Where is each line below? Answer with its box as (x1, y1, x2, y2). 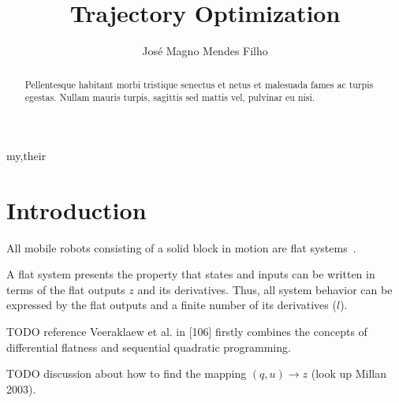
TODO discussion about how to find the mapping (6, 365, 247, 382)
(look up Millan (311, 365, 387, 382)
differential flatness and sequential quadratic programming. (6, 338, 291, 355)
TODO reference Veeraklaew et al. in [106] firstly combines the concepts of (6, 323, 367, 339)
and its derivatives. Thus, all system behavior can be (137, 281, 393, 297)
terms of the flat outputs (6, 281, 125, 297)
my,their (6, 147, 47, 163)
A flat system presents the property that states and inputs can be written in (6, 266, 375, 282)
